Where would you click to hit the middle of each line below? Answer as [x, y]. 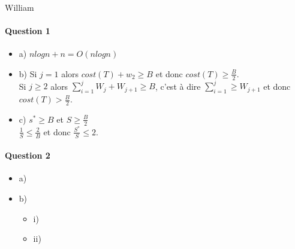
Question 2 [28, 155]
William [19, 7]
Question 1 [28, 31]
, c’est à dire [178, 86]
